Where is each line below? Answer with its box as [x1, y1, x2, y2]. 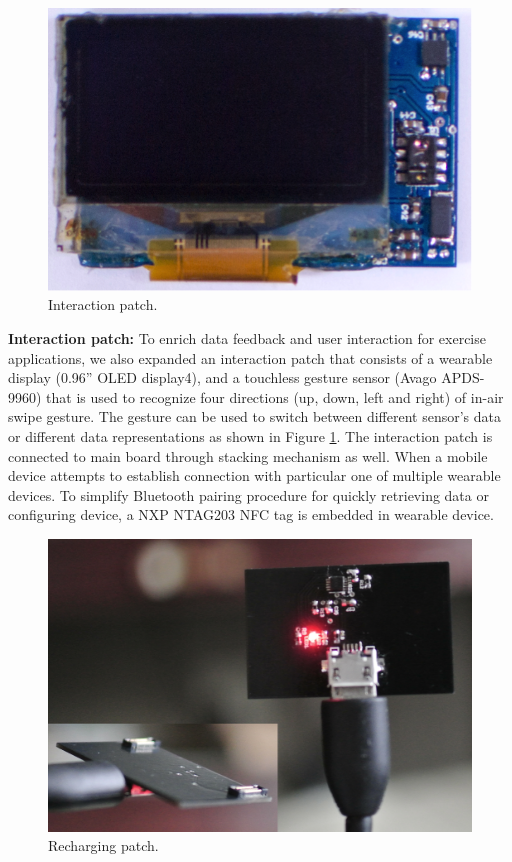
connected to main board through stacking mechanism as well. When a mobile [8, 445, 488, 466]
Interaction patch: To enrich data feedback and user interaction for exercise [8, 328, 486, 349]
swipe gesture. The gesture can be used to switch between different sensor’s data [8, 406, 502, 427]
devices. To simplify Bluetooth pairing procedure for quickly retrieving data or [8, 484, 489, 505]
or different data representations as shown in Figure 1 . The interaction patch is [8, 426, 493, 447]
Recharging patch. [48, 835, 159, 856]
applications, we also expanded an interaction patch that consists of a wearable [8, 347, 493, 368]
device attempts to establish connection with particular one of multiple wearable [8, 465, 501, 486]
